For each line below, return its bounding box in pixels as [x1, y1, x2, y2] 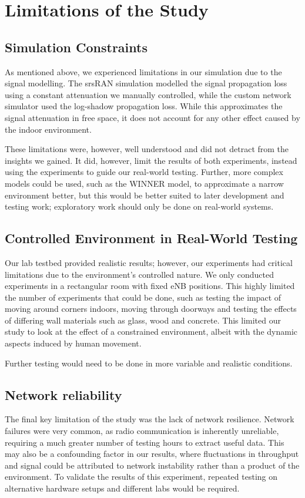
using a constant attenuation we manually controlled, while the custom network [5, 88, 291, 100]
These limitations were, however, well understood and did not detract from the [5, 143, 289, 155]
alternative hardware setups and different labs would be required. [5, 482, 240, 494]
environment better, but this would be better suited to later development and [5, 189, 284, 201]
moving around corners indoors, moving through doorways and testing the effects [5, 302, 297, 315]
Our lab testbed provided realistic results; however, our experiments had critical [5, 256, 293, 268]
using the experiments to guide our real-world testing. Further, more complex [5, 166, 283, 178]
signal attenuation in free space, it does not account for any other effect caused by [5, 111, 300, 123]
